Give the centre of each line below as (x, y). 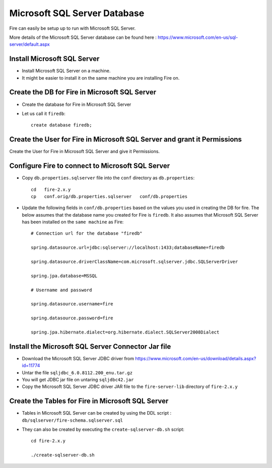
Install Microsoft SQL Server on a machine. (66, 71)
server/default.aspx (29, 44)
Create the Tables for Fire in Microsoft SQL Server (89, 401)
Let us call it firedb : (44, 113)
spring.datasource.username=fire (72, 304)
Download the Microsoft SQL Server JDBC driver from (78, 358)
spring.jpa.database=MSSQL (64, 276)
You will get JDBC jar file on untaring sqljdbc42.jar (78, 380)
